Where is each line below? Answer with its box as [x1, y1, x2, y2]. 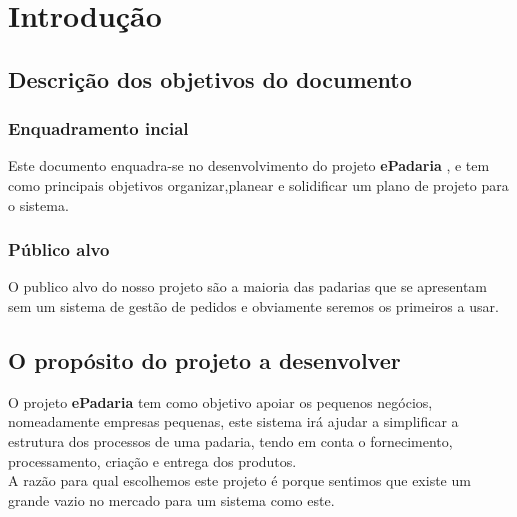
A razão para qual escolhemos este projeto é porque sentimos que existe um [8, 470, 471, 491]
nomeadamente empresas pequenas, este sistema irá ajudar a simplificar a [8, 411, 459, 432]
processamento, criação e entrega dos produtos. [8, 450, 297, 471]
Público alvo [8, 237, 110, 262]
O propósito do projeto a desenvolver [8, 344, 401, 375]
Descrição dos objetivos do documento [8, 63, 412, 94]
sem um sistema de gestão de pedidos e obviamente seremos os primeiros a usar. [8, 295, 499, 316]
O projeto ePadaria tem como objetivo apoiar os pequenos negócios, [8, 391, 433, 412]
